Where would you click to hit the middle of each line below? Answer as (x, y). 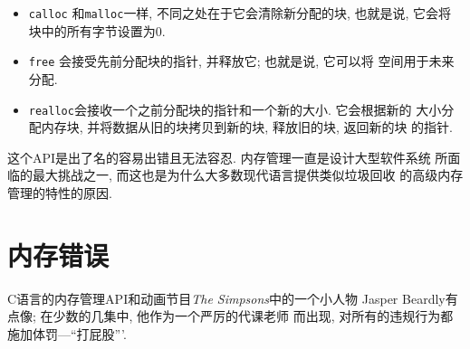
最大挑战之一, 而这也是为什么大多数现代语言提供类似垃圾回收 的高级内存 (248, 175)
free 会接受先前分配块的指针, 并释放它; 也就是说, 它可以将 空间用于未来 (241, 61)
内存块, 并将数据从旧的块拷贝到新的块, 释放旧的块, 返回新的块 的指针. (247, 127)
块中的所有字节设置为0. (97, 30)
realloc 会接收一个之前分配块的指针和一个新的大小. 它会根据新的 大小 (235, 109)
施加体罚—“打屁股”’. (67, 333)
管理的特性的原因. (60, 192)
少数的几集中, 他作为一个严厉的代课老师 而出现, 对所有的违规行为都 (253, 316)
